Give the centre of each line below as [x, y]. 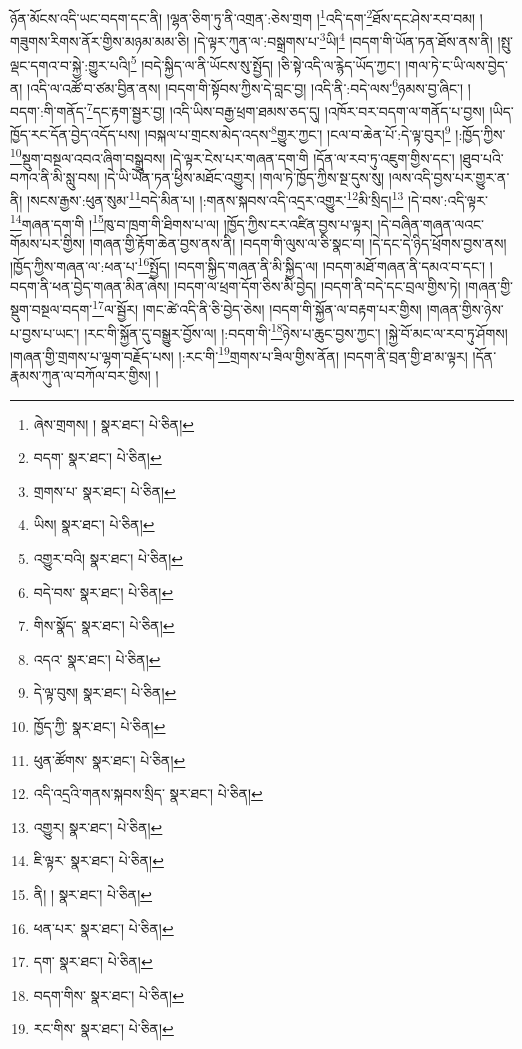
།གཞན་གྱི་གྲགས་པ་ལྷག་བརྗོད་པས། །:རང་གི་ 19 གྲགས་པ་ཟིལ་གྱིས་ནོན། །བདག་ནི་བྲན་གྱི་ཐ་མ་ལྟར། [239, 354]
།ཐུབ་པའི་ [481, 157]
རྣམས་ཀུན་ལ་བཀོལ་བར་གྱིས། [80, 375]
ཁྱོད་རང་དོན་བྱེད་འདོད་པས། [75, 133]
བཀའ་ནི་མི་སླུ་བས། [55, 176]
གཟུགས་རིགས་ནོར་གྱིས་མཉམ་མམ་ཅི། [100, 40]
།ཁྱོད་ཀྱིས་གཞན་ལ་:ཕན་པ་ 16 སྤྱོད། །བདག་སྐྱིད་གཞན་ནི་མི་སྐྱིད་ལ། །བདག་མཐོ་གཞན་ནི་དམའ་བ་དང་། [248, 265]
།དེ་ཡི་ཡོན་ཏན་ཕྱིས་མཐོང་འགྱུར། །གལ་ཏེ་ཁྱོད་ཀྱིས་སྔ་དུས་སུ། [244, 176]
